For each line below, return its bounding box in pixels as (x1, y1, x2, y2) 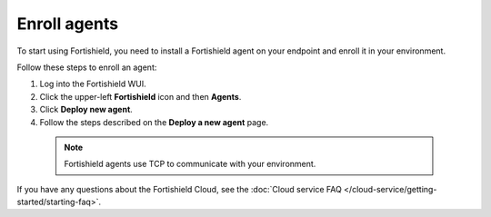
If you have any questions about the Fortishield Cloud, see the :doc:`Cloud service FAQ (16, 183, 343, 194)
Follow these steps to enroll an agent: (16, 62, 157, 73)
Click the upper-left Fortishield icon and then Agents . (39, 91, 242, 102)
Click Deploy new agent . (39, 104, 134, 115)
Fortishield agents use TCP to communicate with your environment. (64, 159, 316, 170)
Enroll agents (16, 14, 118, 34)
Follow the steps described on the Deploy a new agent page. (39, 116, 269, 127)
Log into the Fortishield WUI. (39, 78, 146, 90)
